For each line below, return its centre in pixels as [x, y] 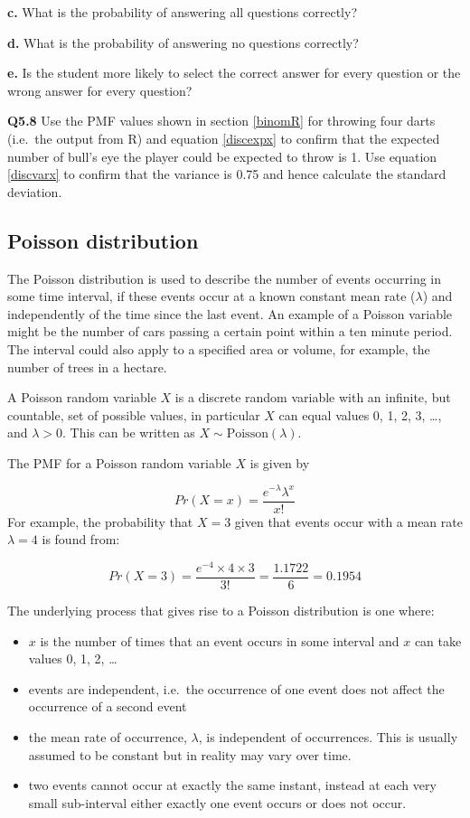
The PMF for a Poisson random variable [119, 462]
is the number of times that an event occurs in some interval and [220, 640]
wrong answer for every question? [100, 90]
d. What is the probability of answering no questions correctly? [183, 42]
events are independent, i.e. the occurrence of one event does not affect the [236, 688]
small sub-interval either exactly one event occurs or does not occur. [217, 802]
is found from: [81, 539]
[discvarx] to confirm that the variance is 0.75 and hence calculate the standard [227, 174]
